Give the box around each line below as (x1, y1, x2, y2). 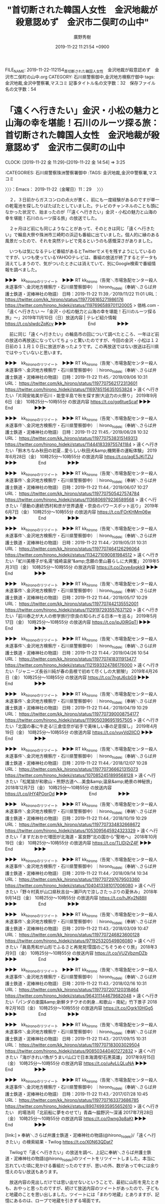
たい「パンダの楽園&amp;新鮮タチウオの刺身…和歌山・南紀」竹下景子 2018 (5, 999, 158, 1005)
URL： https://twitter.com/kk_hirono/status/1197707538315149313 (5, 435, 138, 441)
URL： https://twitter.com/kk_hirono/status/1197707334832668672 (5, 821, 141, 827)
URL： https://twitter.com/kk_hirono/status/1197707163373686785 (5, 1097, 139, 1103)
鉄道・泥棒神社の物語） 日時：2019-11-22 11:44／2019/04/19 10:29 (13, 705, 148, 711)
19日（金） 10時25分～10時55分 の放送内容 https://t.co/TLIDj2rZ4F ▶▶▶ (5, 840, 152, 845)
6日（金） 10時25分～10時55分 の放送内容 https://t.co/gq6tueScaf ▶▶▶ (5, 398, 151, 404)
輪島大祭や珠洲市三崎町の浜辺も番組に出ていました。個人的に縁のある (18, 231, 160, 237)
